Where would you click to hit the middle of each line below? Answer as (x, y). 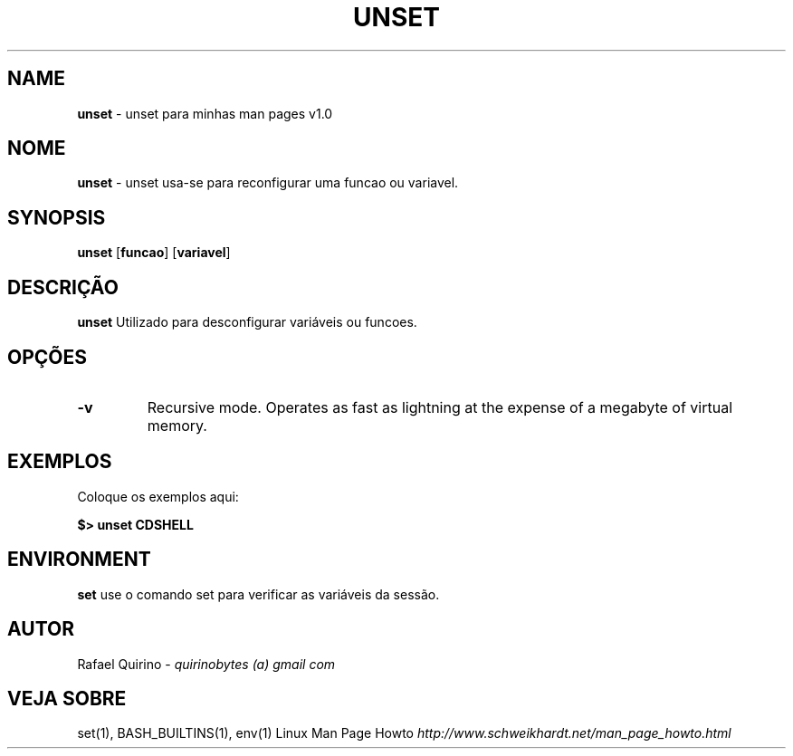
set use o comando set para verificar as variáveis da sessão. (258, 594)
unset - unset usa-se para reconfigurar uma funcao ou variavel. (268, 183)
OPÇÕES (48, 357)
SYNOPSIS (57, 217)
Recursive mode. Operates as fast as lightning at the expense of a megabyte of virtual (439, 407)
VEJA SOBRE (67, 698)
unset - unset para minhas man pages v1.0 (205, 113)
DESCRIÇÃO (63, 287)
